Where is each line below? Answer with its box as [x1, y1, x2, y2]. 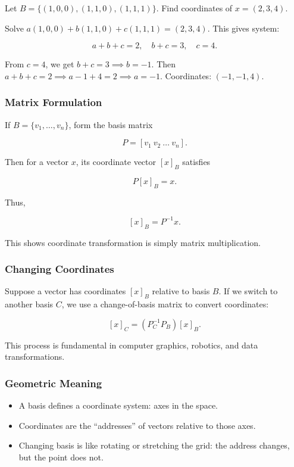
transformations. [5, 350, 65, 363]
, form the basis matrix [68, 118, 153, 130]
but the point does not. [18, 451, 104, 463]
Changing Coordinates [5, 261, 114, 276]
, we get [45, 58, 74, 70]
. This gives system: [207, 21, 280, 34]
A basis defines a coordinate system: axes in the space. [18, 399, 218, 412]
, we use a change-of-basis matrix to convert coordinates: [61, 298, 269, 310]
